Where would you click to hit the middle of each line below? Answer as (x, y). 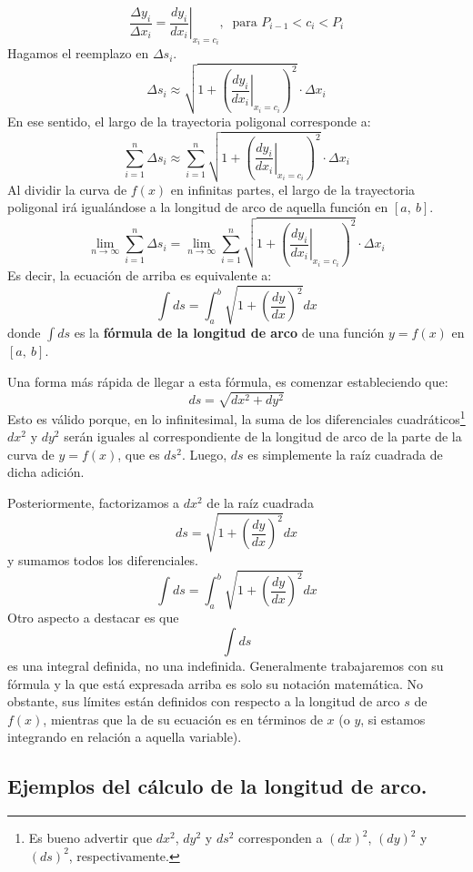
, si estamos (393, 719)
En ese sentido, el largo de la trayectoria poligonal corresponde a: (189, 122)
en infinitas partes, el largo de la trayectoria (293, 189)
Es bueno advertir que (91, 838)
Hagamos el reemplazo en (78, 53)
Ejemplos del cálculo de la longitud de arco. (217, 786)
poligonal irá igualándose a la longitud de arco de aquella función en (198, 207)
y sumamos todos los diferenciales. (103, 560)
